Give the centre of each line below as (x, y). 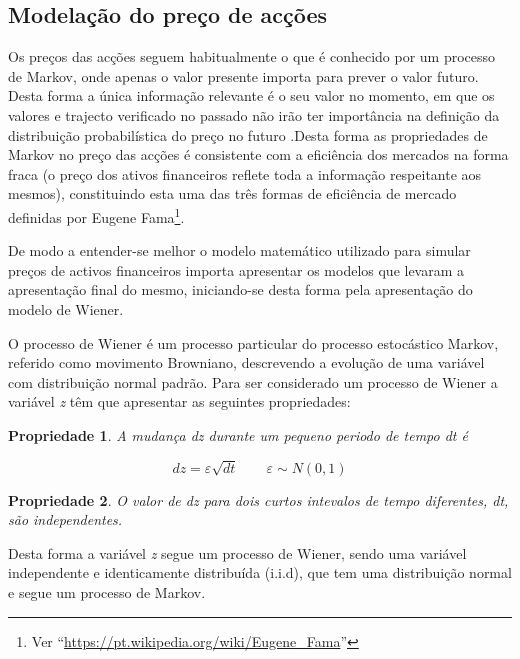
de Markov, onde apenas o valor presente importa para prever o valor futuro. (243, 75)
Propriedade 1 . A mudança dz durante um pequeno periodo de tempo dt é (238, 434)
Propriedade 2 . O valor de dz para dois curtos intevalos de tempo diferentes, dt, (258, 499)
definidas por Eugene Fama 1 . (96, 215)
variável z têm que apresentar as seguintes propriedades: (179, 401)
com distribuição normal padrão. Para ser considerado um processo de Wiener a (253, 381)
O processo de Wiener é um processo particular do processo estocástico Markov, (253, 342)
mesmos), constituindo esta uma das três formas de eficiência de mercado (232, 193)
